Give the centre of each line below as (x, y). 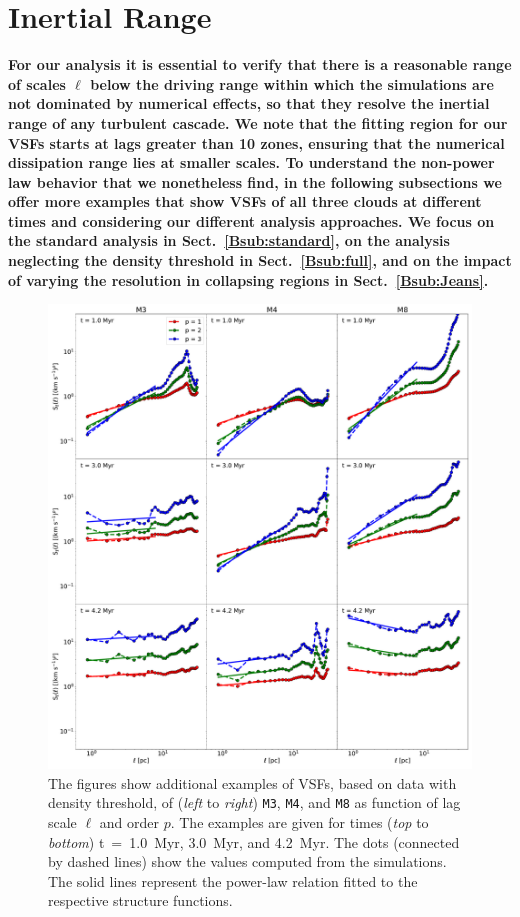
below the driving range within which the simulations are (292, 83)
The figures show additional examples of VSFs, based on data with (252, 782)
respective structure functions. (140, 900)
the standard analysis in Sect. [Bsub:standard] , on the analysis (229, 240)
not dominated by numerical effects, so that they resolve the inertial (249, 103)
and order (129, 821)
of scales (37, 83)
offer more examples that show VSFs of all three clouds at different (245, 201)
